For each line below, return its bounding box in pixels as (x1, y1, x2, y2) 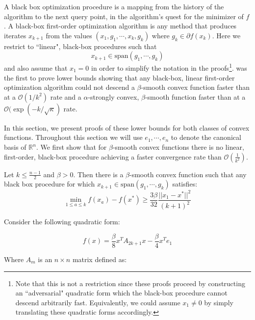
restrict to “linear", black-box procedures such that (4, 41, 157, 51)
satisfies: (172, 179, 198, 189)
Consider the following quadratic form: (4, 216, 120, 227)
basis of (4, 142, 26, 152)
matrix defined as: (72, 254, 127, 264)
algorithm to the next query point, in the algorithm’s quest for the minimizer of (4, 11, 244, 21)
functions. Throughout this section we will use (4, 132, 143, 142)
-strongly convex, (88, 91, 139, 102)
